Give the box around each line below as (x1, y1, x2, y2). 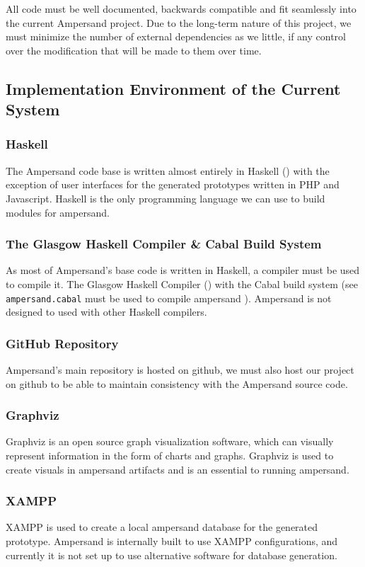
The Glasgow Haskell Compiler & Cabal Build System (6, 235, 322, 253)
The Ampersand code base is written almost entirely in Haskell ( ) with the (6, 163, 330, 178)
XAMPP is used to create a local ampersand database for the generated (6, 520, 318, 534)
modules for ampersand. (6, 205, 110, 219)
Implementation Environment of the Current (6, 77, 341, 99)
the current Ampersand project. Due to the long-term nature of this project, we (6, 15, 352, 30)
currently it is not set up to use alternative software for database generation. (6, 547, 337, 562)
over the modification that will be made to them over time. (6, 42, 262, 57)
